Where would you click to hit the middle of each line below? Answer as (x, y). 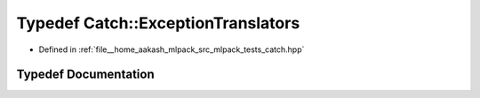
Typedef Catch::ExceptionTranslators (158, 23)
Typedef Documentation (85, 75)
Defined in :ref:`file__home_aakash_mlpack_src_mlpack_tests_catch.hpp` (172, 49)
